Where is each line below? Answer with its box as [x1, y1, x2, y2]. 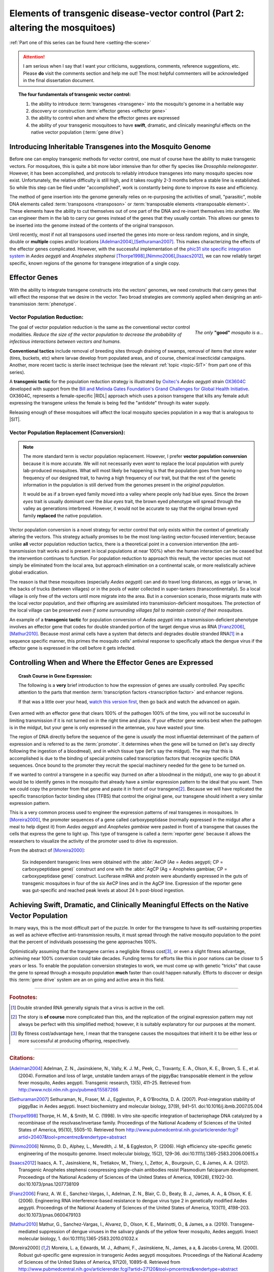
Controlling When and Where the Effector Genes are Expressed [9, 658, 213, 667]
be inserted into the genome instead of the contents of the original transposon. [9, 222, 175, 228]
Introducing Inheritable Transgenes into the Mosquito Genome [9, 142, 211, 151]
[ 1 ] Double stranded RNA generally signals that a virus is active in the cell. [11, 1005, 165, 1011]
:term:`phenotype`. [37, 301, 77, 307]
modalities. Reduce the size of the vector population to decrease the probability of [9, 331, 182, 337]
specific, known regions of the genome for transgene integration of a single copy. [9, 260, 180, 266]
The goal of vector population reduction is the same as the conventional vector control [9, 324, 190, 330]
